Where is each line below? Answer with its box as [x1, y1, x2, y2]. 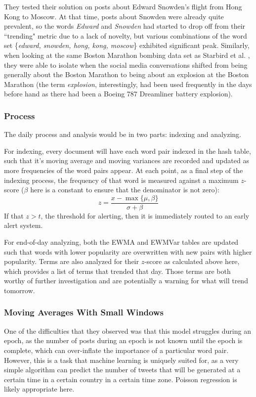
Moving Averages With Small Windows [4, 306, 164, 318]
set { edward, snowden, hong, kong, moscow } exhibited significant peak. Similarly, [4, 40, 250, 50]
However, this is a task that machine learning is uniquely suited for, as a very [4, 354, 239, 365]
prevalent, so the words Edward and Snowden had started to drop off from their [4, 21, 246, 31]
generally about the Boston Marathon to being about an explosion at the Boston [4, 69, 249, 80]
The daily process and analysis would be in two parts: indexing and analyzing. [4, 129, 242, 139]
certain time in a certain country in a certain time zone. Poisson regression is [4, 374, 237, 384]
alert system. [4, 220, 43, 230]
